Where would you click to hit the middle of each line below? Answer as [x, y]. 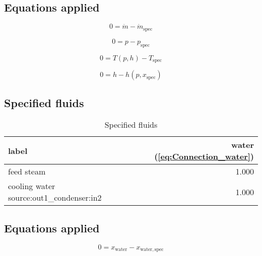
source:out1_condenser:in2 [55, 198]
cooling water [32, 186]
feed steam [27, 172]
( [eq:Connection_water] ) [204, 156]
